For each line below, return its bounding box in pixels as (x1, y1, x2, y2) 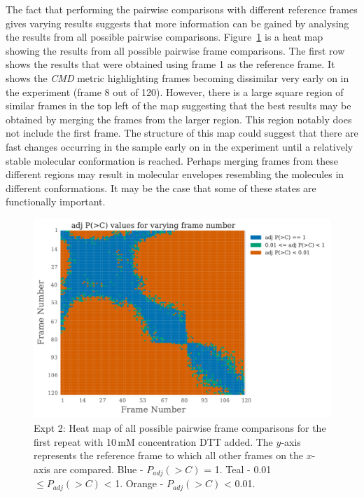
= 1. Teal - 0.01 (204, 461, 272, 476)
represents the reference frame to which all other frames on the (34, 448, 304, 463)
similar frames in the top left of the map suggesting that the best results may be (6, 98, 351, 113)
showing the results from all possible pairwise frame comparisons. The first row (6, 43, 345, 57)
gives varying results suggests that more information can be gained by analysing (6, 15, 349, 30)
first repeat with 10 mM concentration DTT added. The (34, 434, 273, 449)
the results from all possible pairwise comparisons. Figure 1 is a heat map (6, 29, 323, 44)
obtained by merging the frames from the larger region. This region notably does (6, 111, 352, 126)
